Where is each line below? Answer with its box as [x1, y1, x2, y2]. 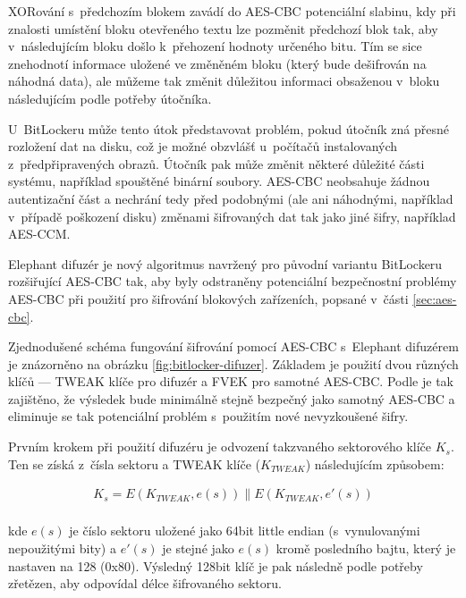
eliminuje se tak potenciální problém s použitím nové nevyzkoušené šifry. [8, 407, 409, 425]
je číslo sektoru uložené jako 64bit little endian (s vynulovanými [69, 521, 420, 540]
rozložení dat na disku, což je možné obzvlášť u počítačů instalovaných [8, 137, 398, 156]
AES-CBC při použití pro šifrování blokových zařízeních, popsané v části [8, 289, 409, 307]
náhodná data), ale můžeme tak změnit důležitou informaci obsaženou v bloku [8, 72, 440, 90]
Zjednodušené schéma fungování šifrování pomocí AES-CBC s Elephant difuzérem [8, 337, 459, 356]
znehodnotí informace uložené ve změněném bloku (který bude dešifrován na [8, 54, 427, 72]
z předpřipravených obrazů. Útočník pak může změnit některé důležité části [8, 154, 425, 173]
